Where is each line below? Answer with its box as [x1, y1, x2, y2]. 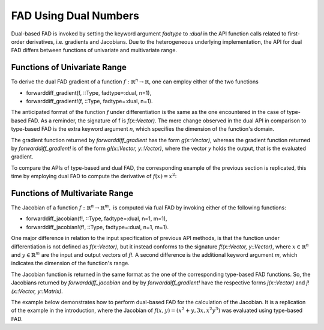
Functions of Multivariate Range [11, 188, 134, 198]
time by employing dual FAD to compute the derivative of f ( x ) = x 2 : [11, 172, 177, 180]
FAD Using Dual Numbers [11, 9, 140, 22]
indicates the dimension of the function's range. [11, 260, 130, 267]
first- [287, 30, 300, 37]
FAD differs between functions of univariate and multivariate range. [11, 47, 177, 54]
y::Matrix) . [37, 287, 63, 295]
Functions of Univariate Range [11, 62, 127, 73]
